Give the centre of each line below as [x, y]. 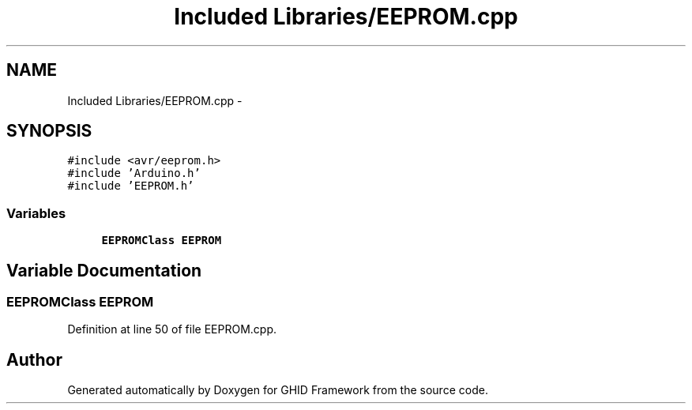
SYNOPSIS [49, 131]
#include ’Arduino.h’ [134, 173]
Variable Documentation [104, 270]
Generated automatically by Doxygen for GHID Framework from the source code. [278, 390]
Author [34, 359]
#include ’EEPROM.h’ [131, 186]
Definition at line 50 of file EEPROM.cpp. [172, 329]
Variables [36, 213]
